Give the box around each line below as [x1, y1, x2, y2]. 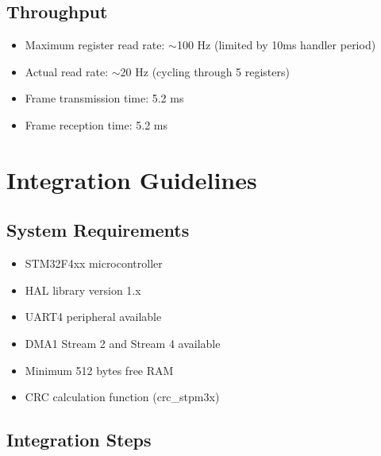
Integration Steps [6, 427, 152, 452]
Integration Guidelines [6, 163, 257, 195]
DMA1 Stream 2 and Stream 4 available [25, 334, 221, 351]
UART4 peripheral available [25, 308, 162, 325]
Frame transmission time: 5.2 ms [25, 90, 184, 106]
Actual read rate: [25, 63, 109, 79]
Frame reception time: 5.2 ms [25, 116, 168, 133]
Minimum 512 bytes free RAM [25, 361, 174, 378]
